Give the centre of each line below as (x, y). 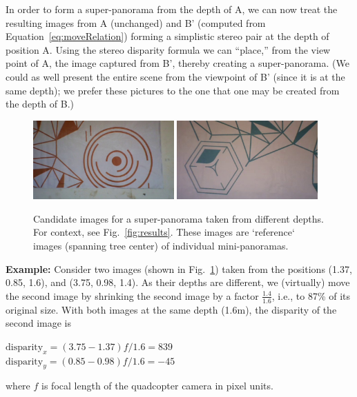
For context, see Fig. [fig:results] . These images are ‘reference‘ (164, 232)
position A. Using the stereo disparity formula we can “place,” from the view (168, 49)
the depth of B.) (40, 104)
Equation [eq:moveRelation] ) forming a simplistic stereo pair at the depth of (167, 36)
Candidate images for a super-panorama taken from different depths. (178, 218)
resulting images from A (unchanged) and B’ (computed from (136, 22)
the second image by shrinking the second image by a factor (132, 295)
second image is (39, 323)
